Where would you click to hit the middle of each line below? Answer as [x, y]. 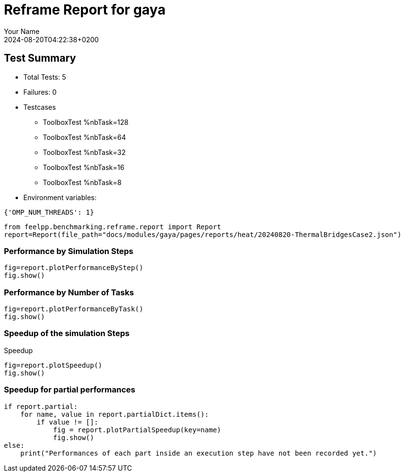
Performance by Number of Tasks [69, 292]
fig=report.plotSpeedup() [53, 365]
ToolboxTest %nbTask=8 [82, 182]
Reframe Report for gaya [85, 10]
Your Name [22, 31]
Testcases [40, 107]
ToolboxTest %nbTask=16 [84, 167]
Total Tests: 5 [45, 77]
